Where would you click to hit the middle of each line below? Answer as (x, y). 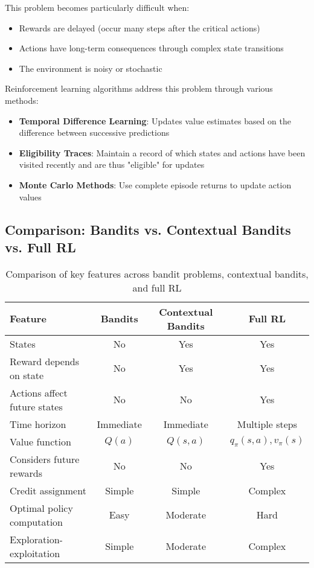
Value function (40, 441)
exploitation (35, 553)
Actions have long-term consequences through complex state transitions (151, 48)
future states (36, 406)
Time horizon (38, 424)
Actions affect (39, 392)
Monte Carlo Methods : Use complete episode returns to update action (155, 184)
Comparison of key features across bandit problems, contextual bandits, (157, 273)
